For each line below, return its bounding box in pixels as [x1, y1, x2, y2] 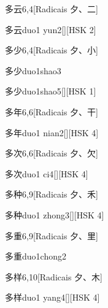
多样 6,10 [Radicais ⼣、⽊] [5, 270, 102, 283]
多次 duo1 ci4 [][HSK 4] [5, 167, 88, 180]
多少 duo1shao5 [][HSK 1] [5, 85, 96, 98]
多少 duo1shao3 [5, 64, 61, 77]
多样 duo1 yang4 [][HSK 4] [5, 291, 100, 304]
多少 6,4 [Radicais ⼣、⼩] [5, 44, 98, 56]
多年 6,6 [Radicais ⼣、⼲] [5, 105, 98, 118]
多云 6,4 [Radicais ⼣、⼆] [5, 2, 98, 15]
